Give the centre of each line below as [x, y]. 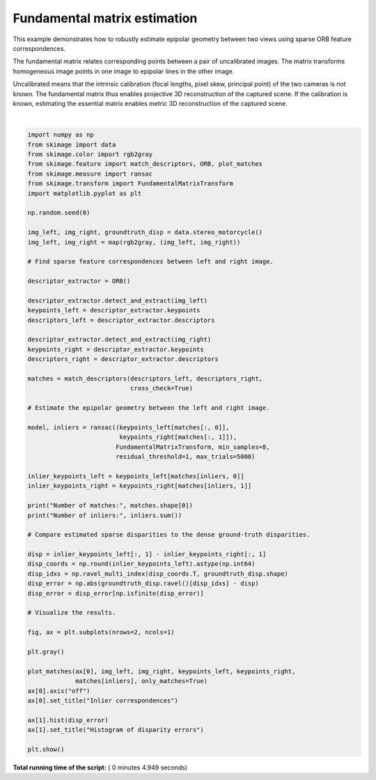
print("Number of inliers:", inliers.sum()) [105, 515]
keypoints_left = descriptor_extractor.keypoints [114, 311]
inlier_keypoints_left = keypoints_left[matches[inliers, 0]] [136, 476]
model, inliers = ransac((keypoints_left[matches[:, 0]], [128, 427]
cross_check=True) [161, 388]
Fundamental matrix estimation [105, 18]
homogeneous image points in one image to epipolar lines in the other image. [124, 71]
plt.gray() [46, 651]
